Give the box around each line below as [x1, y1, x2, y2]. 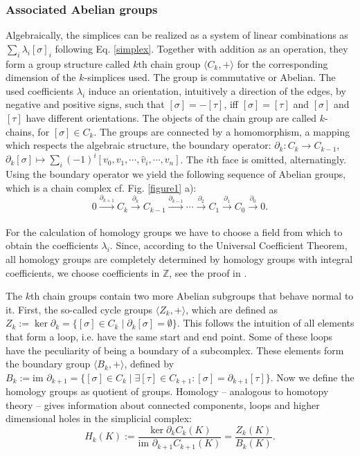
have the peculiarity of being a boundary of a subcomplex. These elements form [6, 343, 344, 357]
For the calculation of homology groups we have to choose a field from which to [6, 224, 343, 239]
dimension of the [6, 70, 76, 84]
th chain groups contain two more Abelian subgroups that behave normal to [30, 289, 354, 303]
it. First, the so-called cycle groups [6, 302, 153, 316]
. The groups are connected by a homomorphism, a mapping [93, 124, 350, 138]
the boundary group [6, 356, 91, 371]
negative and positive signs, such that [6, 97, 165, 111]
